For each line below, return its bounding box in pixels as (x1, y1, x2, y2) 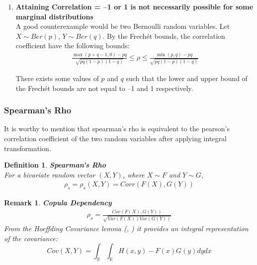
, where (122, 169, 145, 179)
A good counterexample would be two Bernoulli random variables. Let (15, 21, 230, 31)
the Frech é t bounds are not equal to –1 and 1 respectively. (15, 83, 193, 93)
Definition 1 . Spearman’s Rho (4, 160, 106, 170)
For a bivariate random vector (4, 169, 95, 179)
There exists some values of (15, 73, 99, 84)
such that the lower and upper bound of (126, 73, 248, 84)
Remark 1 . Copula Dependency (4, 197, 112, 208)
